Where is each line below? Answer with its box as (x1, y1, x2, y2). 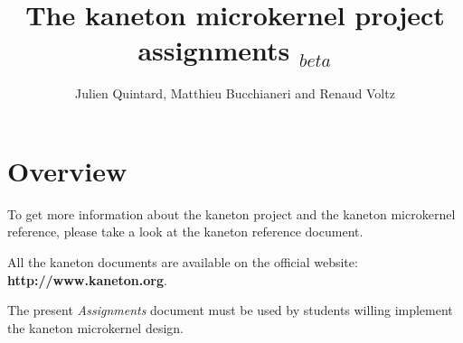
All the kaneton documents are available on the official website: (7, 253, 358, 272)
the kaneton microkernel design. (7, 318, 184, 337)
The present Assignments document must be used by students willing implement (7, 301, 453, 320)
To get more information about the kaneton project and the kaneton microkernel (7, 204, 456, 223)
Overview (7, 152, 128, 189)
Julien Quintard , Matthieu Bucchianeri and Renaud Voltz (75, 84, 395, 103)
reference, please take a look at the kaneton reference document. (7, 222, 364, 241)
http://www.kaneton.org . (7, 270, 167, 289)
